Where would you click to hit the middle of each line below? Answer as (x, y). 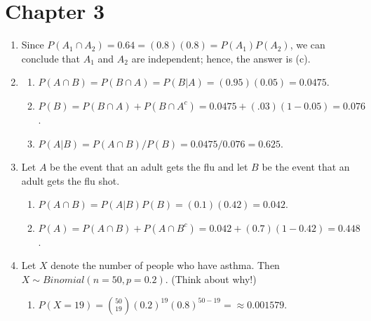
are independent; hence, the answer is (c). (221, 58)
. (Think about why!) (211, 279)
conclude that (51, 58)
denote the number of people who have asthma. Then (165, 265)
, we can (308, 45)
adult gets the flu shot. (70, 180)
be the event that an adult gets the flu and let (149, 167)
